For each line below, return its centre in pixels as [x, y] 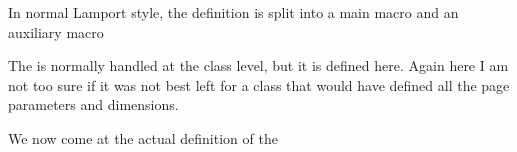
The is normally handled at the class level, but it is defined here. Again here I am [258, 65]
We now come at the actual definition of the [143, 137]
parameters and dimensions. [93, 104]
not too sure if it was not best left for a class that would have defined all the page [259, 84]
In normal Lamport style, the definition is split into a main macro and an [233, 12]
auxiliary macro [56, 31]
